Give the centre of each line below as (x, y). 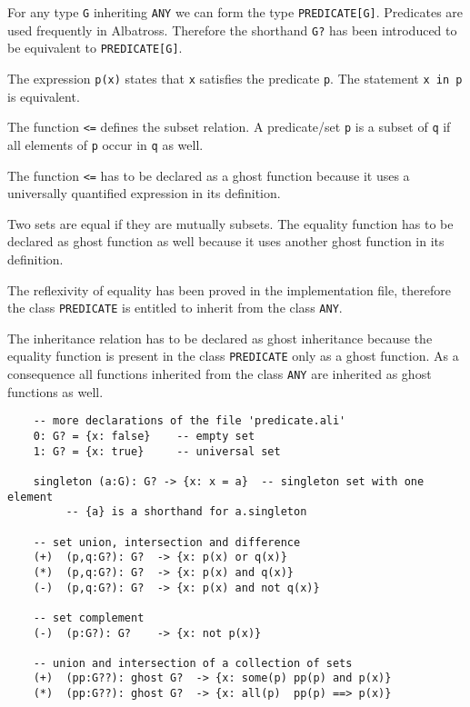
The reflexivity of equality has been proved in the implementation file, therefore (229, 289)
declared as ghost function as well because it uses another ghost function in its (226, 241)
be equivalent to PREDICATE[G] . (95, 48)
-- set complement (89, 617)
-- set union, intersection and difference (167, 542)
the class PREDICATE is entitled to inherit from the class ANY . (175, 308)
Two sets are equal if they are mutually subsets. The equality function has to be (230, 223)
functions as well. (55, 391)
